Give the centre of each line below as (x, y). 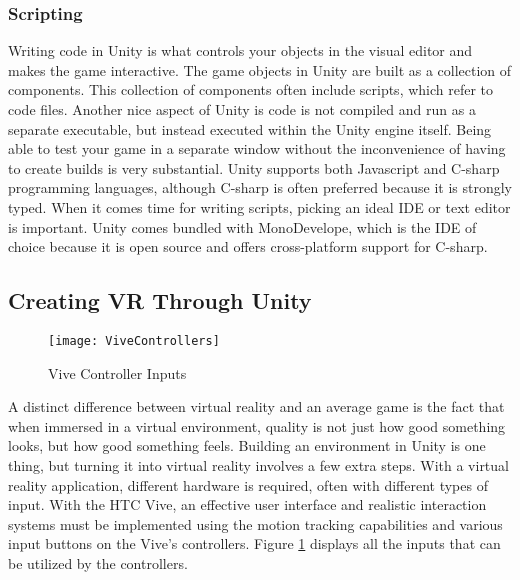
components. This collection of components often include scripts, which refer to (251, 89)
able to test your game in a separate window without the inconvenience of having (257, 148)
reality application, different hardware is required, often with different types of (248, 484)
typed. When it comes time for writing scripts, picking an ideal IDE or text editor (259, 206)
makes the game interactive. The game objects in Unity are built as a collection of (260, 69)
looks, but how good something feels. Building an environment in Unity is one (247, 445)
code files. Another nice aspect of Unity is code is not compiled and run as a (242, 109)
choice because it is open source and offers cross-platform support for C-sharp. (248, 246)
